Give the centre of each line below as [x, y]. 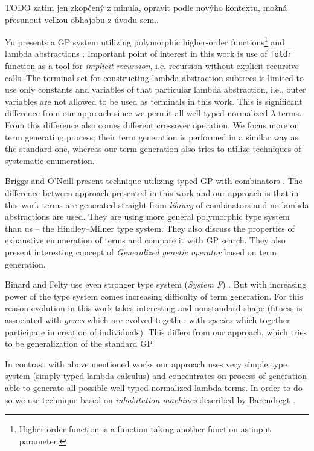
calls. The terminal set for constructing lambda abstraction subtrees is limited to [154, 77]
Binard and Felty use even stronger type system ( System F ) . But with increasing [156, 284]
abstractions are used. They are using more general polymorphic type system [147, 216]
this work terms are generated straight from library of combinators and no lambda [157, 204]
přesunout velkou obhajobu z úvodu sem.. [82, 19]
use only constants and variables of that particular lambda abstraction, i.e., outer [155, 89]
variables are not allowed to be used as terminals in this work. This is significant [154, 101]
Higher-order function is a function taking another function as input [145, 429]
